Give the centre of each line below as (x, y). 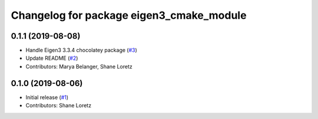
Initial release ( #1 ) (47, 97)
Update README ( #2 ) (52, 58)
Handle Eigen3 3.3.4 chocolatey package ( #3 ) (82, 50)
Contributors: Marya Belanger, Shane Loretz (79, 66)
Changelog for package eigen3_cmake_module (129, 15)
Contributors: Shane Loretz (58, 106)
